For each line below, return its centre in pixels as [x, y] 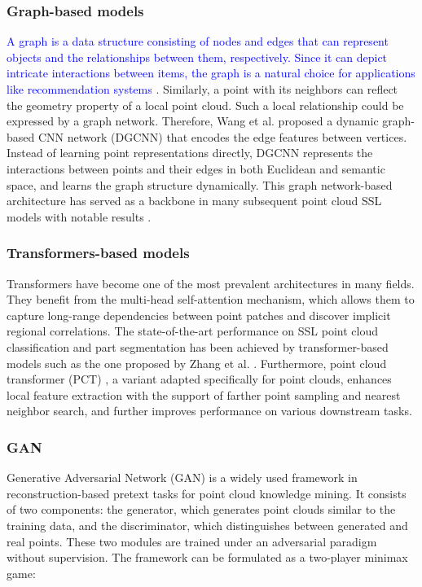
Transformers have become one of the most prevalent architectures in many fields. [211, 283]
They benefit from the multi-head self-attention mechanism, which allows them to [211, 299]
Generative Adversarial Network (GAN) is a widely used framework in [182, 477]
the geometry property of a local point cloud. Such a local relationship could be [205, 105]
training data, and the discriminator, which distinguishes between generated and [207, 525]
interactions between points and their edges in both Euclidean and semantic [196, 168]
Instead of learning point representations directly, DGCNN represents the [190, 153]
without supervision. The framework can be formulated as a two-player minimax [207, 557]
